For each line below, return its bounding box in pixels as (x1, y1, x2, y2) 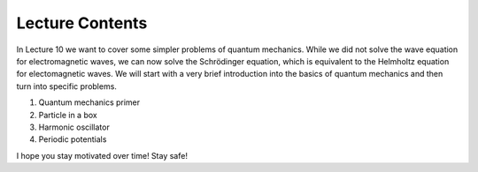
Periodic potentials (38, 134, 107, 145)
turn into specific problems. (16, 80, 117, 92)
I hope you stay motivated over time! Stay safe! (16, 150, 188, 161)
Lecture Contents (16, 13, 148, 33)
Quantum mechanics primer (38, 97, 141, 108)
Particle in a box (38, 109, 97, 120)
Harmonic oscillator (38, 122, 110, 132)
